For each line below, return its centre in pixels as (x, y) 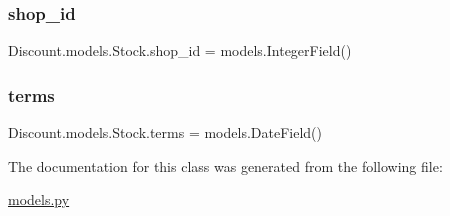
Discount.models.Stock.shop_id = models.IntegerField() (180, 50)
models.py (39, 199)
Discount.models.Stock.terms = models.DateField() (165, 132)
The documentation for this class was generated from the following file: (225, 165)
